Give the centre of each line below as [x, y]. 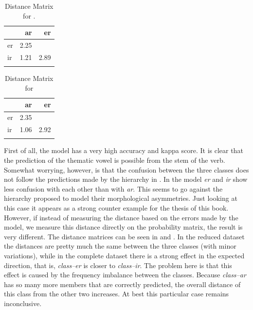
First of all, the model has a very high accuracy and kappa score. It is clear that [124, 150]
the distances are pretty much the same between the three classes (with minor [120, 246]
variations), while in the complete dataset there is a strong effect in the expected [124, 255]
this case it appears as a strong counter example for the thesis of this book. [116, 208]
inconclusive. [23, 303]
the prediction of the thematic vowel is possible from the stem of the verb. [115, 160]
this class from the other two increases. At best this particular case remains [117, 294]
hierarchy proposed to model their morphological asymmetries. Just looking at [121, 198]
